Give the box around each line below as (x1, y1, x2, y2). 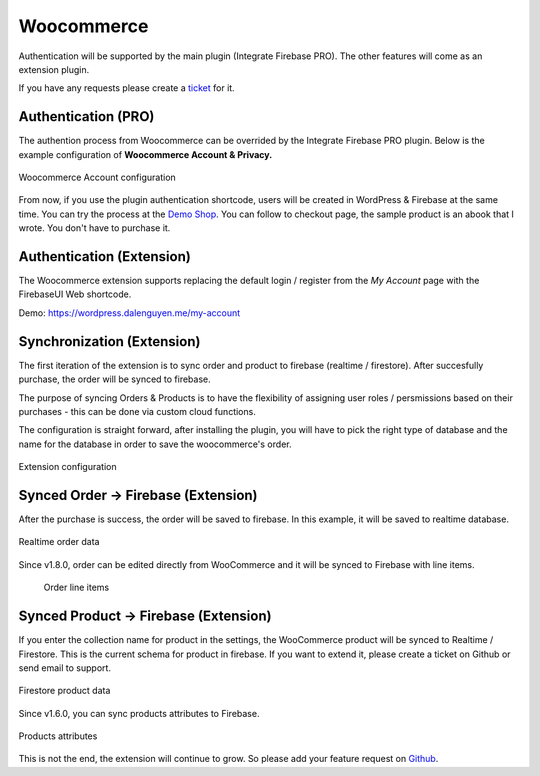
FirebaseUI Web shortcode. (18, 288, 132, 300)
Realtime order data (18, 536, 100, 548)
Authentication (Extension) (18, 248, 192, 265)
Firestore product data (18, 685, 111, 697)
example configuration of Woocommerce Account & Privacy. (18, 148, 273, 160)
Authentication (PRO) (18, 108, 155, 125)
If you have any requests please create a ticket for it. (18, 82, 235, 94)
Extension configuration (18, 461, 117, 473)
